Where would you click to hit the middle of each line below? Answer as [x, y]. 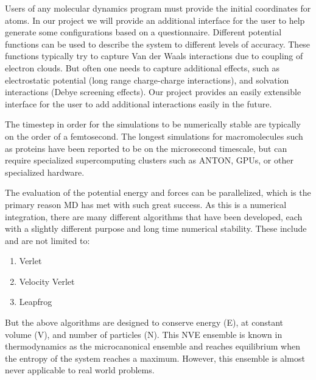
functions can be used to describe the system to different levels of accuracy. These [158, 44]
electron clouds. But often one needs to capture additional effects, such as [142, 67]
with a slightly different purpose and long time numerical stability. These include [156, 228]
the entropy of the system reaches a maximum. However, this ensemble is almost [155, 358]
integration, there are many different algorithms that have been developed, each [154, 216]
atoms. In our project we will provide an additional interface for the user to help [155, 20]
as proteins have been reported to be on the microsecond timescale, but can [146, 148]
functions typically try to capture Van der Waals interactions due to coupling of [154, 56]
